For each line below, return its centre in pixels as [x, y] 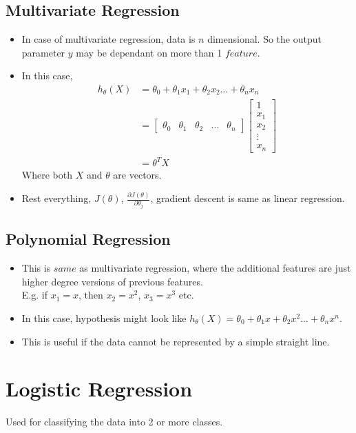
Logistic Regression [99, 389]
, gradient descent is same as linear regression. [248, 198]
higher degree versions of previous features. [112, 281]
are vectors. [137, 175]
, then [91, 295]
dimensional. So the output [264, 39]
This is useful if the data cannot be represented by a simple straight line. [176, 341]
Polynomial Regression [88, 239]
